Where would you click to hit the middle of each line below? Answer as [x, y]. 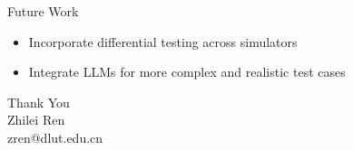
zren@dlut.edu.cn [55, 137]
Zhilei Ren [36, 120]
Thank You [39, 102]
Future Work [43, 11]
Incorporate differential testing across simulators [163, 41]
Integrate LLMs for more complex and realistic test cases [187, 72]
